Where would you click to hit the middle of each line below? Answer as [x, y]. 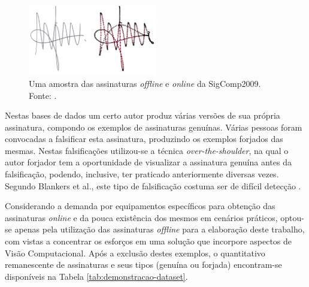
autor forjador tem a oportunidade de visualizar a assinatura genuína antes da [148, 162]
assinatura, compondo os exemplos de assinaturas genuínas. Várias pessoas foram [154, 127]
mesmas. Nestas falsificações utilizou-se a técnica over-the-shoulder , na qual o [147, 150]
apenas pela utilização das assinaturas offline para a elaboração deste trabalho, [160, 229]
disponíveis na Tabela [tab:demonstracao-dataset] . [96, 276]
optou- [292, 217]
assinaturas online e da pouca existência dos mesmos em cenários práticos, [141, 217]
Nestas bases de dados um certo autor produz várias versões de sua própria [143, 115]
